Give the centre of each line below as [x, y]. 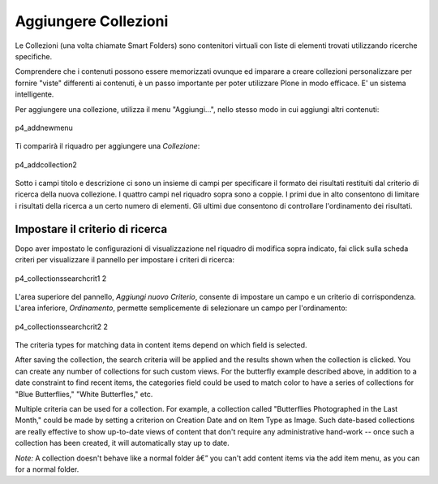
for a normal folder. [47, 469]
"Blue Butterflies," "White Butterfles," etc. [84, 394]
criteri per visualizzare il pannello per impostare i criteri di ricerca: [125, 260]
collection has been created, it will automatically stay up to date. [122, 443]
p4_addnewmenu [44, 127]
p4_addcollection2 [46, 164]
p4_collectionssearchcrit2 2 [62, 326]
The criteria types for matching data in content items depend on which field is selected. [161, 345]
